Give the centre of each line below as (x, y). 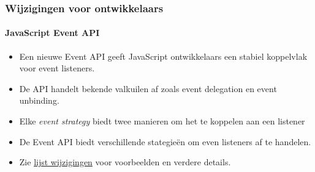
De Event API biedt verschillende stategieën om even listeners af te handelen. (165, 141)
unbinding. (39, 100)
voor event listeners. (57, 68)
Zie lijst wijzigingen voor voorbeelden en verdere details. (125, 162)
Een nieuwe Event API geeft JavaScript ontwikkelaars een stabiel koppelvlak (163, 56)
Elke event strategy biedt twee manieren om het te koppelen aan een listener (162, 121)
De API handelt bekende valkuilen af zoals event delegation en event (148, 88)
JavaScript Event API (52, 33)
